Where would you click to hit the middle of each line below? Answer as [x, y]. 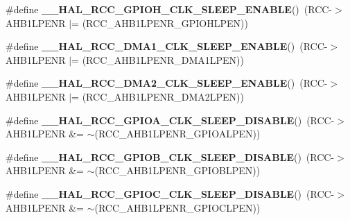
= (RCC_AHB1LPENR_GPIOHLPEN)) [160, 23]
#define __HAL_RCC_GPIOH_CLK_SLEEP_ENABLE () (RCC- [169, 9]
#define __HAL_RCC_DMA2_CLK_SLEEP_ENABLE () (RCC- [167, 83]
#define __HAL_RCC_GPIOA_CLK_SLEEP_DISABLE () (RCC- [170, 120]
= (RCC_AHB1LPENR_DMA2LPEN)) [158, 96]
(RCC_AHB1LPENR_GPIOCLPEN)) [177, 207]
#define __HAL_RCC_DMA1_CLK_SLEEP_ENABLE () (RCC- [167, 46]
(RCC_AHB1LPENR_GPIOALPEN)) [177, 134]
